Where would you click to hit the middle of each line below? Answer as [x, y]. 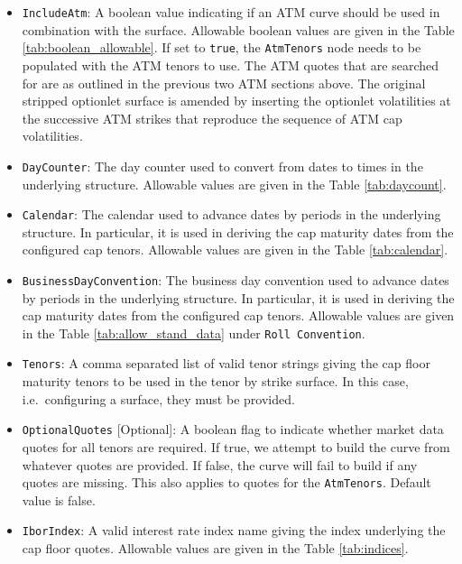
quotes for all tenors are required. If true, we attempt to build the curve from [236, 446]
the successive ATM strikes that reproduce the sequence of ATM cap [212, 118]
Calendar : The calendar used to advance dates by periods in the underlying [231, 214]
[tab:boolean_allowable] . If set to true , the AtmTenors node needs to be [222, 47]
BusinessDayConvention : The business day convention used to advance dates [236, 279]
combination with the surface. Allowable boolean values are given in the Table [238, 29]
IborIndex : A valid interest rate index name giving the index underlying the [234, 530]
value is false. [59, 499]
